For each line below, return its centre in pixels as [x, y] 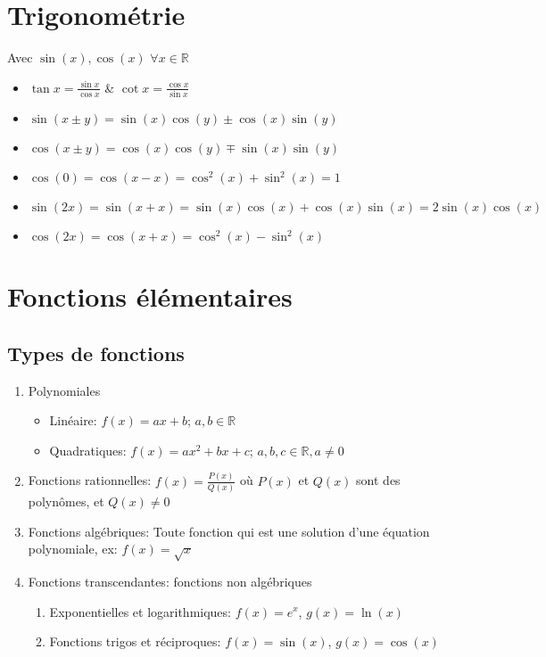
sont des [378, 480]
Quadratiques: [88, 450]
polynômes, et [66, 501]
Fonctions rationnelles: [90, 480]
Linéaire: [73, 420]
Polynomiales [64, 390]
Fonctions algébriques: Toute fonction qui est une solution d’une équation [229, 531]
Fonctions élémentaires [150, 296]
